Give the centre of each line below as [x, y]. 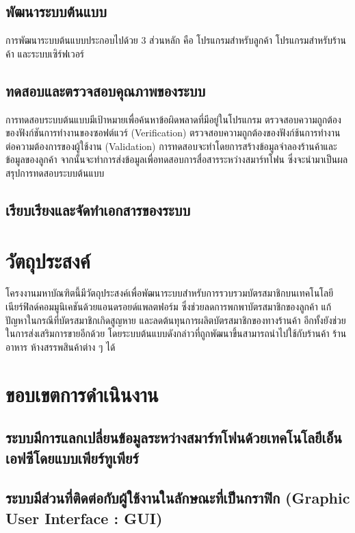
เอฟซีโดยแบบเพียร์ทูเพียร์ [72, 457]
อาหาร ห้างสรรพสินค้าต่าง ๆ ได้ [61, 346]
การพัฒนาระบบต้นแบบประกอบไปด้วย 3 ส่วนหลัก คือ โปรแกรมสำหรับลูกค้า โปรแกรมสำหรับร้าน [176, 40]
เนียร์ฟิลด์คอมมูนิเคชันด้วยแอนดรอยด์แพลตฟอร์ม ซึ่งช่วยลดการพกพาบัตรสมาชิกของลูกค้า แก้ [169, 307]
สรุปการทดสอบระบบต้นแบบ [55, 172]
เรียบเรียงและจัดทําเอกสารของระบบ [98, 209]
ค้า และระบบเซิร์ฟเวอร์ [45, 53]
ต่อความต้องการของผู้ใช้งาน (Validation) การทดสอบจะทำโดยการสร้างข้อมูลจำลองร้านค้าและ [171, 146]
